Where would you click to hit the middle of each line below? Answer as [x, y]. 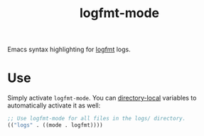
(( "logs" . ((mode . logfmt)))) [55, 125]
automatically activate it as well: [54, 105]
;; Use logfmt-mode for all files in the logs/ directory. [97, 119]
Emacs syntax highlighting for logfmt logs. [69, 49]
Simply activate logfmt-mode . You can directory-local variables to [102, 98]
